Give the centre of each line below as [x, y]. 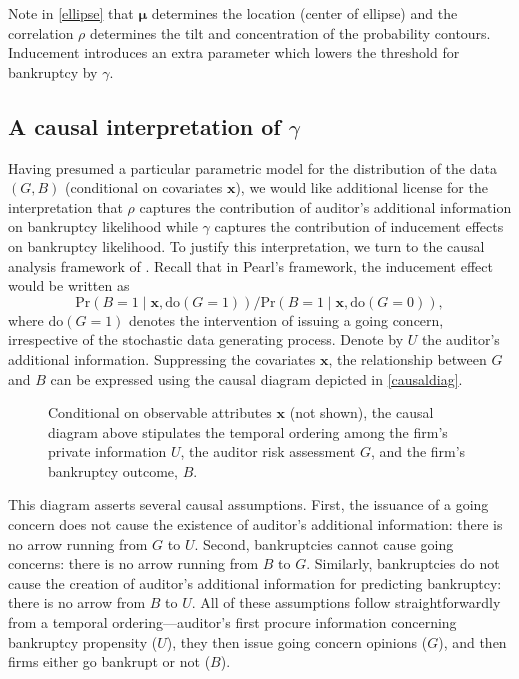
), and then [472, 641]
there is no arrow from [77, 602]
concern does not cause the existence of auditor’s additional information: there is [255, 524]
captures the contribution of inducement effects [359, 226]
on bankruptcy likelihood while [103, 226]
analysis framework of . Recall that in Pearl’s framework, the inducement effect [250, 265]
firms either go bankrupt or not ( [109, 661]
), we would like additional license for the [361, 187]
